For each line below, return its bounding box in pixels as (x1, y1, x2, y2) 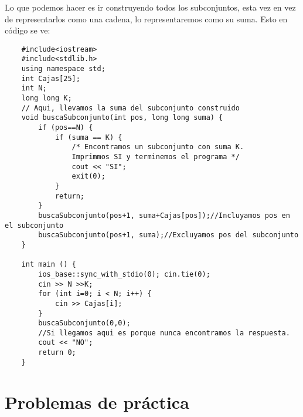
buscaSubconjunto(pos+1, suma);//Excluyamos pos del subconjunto (38, 231, 299, 240)
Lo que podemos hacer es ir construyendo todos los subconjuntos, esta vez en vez (5, 1, 296, 13)
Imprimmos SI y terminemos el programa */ (72, 153, 240, 161)
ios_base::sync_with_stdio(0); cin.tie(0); (38, 270, 210, 278)
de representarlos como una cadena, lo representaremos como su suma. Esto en (5, 12, 288, 25)
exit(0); (72, 172, 105, 181)
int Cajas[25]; (21, 74, 80, 83)
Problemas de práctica (5, 389, 189, 413)
